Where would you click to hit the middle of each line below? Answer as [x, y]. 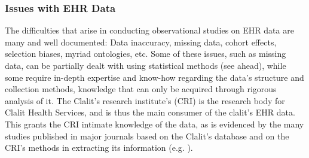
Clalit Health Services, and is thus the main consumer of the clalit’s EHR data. [150, 112]
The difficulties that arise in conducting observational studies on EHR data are [149, 30]
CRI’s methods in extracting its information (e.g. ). [99, 148]
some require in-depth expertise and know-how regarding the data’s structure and [154, 77]
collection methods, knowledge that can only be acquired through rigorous [141, 89]
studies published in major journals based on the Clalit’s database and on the [147, 136]
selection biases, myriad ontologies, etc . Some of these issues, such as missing [146, 54]
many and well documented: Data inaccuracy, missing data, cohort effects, [141, 42]
